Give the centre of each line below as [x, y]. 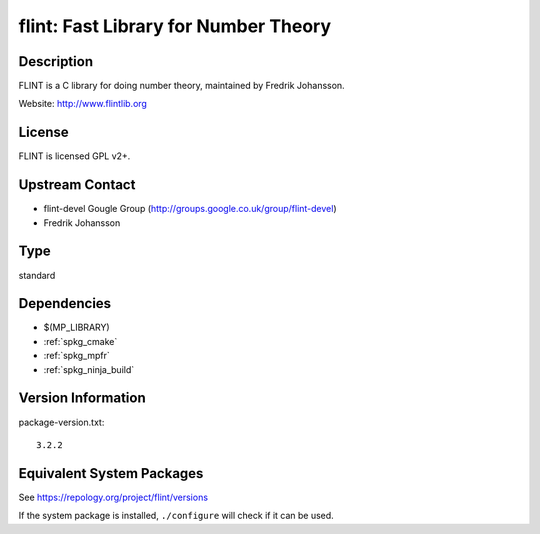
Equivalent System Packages [111, 473]
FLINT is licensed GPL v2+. [74, 156]
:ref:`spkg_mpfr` [76, 356]
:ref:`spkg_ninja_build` [89, 369]
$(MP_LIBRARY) [76, 327]
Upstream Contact [77, 185]
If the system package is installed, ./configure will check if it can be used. [176, 516]
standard [37, 275]
